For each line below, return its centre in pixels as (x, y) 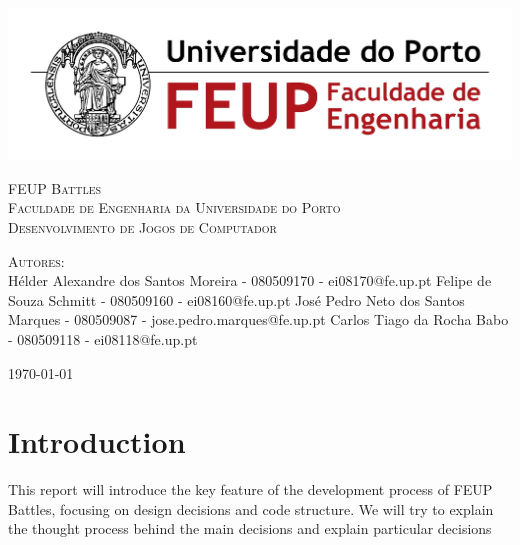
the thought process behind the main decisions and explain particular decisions (250, 528)
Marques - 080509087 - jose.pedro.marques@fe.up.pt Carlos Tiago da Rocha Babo (258, 319)
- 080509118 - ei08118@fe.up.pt (103, 338)
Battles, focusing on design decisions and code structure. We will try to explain (251, 508)
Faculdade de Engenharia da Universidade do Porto (174, 207)
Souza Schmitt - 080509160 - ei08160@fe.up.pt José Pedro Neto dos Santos (236, 299)
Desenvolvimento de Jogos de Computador (142, 227)
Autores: (36, 260)
